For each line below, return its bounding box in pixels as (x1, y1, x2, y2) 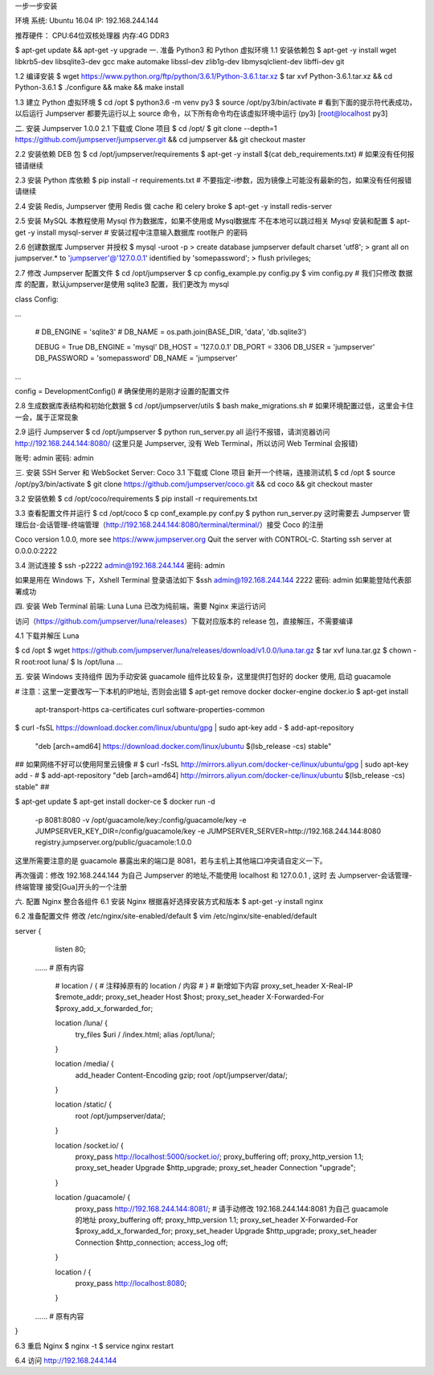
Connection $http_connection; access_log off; (75, 1238, 228, 1247)
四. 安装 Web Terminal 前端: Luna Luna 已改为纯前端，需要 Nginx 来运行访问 (14, 601, 267, 611)
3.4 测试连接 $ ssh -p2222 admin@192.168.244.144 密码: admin (14, 561, 225, 571)
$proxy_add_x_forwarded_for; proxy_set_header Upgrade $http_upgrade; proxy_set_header (75, 1226, 378, 1236)
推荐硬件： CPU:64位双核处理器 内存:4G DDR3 (14, 31, 170, 40)
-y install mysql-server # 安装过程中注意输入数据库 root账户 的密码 (27, 227, 248, 237)
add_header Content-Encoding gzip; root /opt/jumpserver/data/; (75, 1070, 289, 1080)
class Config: (14, 294, 59, 304)
